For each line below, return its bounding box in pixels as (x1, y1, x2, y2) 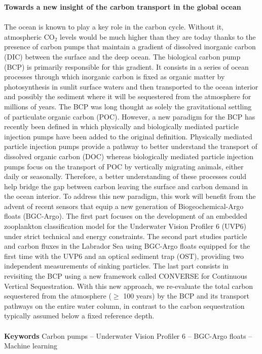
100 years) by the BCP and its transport (123, 290, 250, 301)
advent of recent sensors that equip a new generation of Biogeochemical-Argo (4, 200, 244, 211)
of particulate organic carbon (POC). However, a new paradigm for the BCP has (4, 111, 255, 122)
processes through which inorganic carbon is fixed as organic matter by (4, 71, 225, 82)
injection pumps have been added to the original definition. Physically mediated (4, 131, 252, 141)
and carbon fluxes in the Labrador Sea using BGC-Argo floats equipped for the (4, 241, 250, 251)
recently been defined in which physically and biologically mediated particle (4, 121, 239, 132)
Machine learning (4, 340, 58, 351)
